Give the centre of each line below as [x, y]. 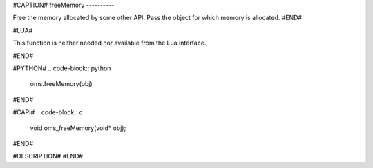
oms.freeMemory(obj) [61, 84]
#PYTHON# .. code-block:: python [62, 68]
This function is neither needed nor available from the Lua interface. [109, 43]
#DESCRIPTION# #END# [48, 156]
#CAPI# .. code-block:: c [48, 112]
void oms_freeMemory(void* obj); [78, 128]
